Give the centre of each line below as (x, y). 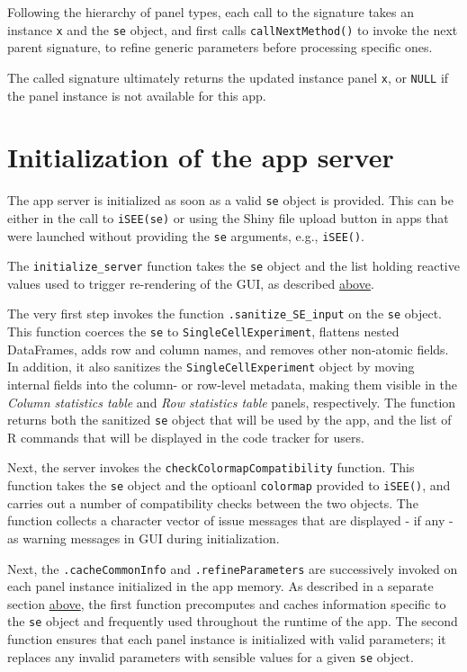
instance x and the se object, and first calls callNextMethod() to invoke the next (233, 29)
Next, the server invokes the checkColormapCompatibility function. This (211, 467)
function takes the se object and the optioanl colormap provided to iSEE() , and (229, 485)
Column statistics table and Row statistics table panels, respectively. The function (232, 402)
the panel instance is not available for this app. (137, 95)
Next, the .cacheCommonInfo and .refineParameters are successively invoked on (233, 568)
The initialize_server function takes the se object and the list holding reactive (233, 266)
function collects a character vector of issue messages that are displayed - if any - (230, 520)
